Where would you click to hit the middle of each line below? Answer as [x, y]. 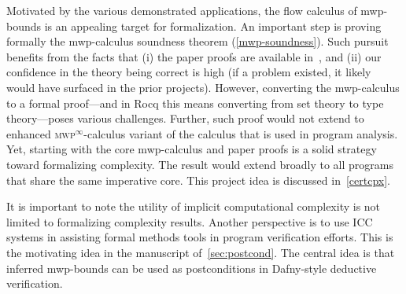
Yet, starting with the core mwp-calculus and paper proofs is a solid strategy [192, 149]
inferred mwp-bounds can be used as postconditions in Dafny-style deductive [192, 268]
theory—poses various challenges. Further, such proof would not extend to [185, 118]
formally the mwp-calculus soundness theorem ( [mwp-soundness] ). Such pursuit [197, 41]
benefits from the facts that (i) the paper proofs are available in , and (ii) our [194, 56]
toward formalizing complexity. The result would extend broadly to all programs [200, 164]
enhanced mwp [41, 133]
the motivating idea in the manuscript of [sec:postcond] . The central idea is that [201, 252]
